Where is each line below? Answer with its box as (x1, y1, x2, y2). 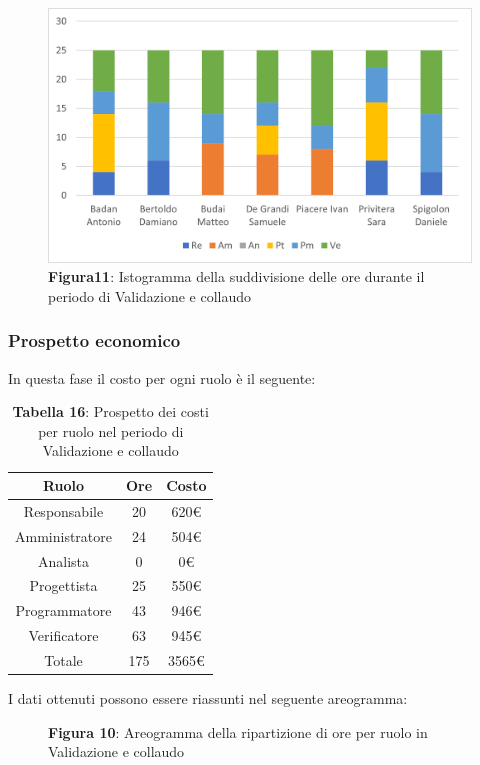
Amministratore (15, 525, 112, 546)
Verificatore (28, 625, 99, 646)
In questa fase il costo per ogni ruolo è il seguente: (8, 367, 316, 388)
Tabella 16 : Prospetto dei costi (12, 401, 209, 422)
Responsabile (23, 500, 104, 521)
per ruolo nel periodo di (38, 420, 184, 441)
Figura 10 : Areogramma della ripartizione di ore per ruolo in (48, 721, 428, 742)
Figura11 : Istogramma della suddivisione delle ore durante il (48, 266, 425, 287)
